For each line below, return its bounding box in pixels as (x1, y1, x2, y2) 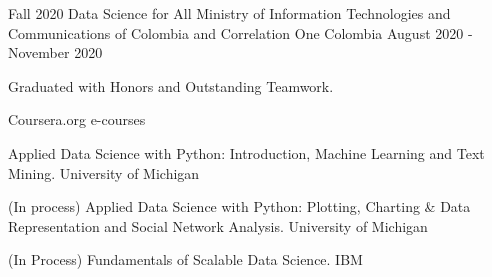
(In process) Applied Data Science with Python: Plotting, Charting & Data (8, 196, 471, 217)
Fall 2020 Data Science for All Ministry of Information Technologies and (8, 3, 451, 23)
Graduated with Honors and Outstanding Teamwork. (8, 75, 334, 96)
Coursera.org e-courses (8, 109, 146, 130)
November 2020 (8, 42, 103, 63)
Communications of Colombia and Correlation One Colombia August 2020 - (8, 22, 473, 43)
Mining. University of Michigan (8, 162, 200, 183)
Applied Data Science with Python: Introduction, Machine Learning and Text (8, 142, 485, 163)
